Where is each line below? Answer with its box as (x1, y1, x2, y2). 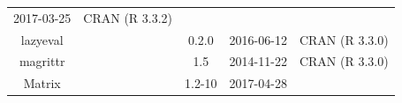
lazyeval (20, 30, 64, 48)
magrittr (19, 52, 65, 70)
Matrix (23, 74, 61, 92)
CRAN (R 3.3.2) (83, 8, 173, 26)
